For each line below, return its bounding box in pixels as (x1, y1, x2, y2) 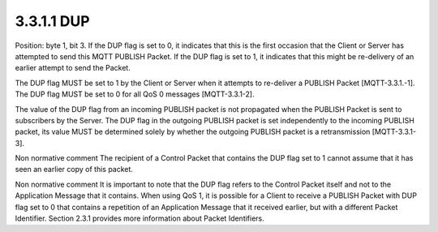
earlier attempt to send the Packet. (15, 63, 131, 73)
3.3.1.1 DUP (15, 12, 90, 30)
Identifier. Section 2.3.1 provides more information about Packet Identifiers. (15, 213, 265, 223)
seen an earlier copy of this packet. (15, 165, 134, 174)
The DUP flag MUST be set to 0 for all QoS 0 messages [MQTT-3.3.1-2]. (15, 89, 255, 99)
